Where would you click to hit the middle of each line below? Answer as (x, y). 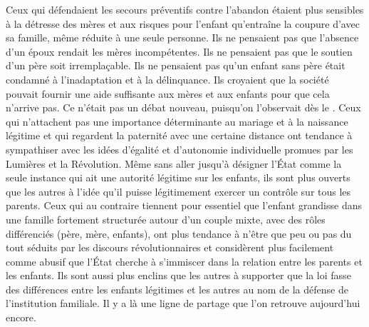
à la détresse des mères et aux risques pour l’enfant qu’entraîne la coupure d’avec (183, 23)
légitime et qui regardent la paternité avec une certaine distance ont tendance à (179, 135)
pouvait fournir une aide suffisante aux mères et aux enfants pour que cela (168, 93)
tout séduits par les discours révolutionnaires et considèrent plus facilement (170, 247)
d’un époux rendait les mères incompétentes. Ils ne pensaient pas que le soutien (179, 51)
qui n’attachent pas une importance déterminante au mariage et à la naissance (177, 121)
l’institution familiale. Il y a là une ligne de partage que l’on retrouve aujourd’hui (183, 303)
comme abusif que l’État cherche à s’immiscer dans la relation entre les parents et (184, 261)
